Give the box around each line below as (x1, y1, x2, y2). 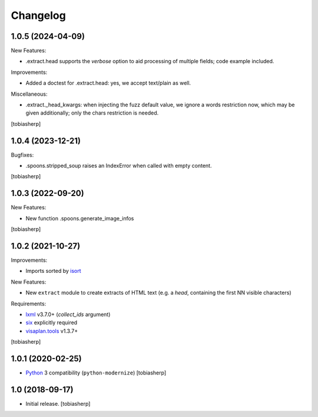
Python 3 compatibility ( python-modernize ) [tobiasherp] (25, 369, 167, 376)
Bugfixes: (11, 151, 34, 158)
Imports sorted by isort (25, 268, 81, 275)
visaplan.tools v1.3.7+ (25, 327, 78, 334)
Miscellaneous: (11, 90, 48, 97)
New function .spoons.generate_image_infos (25, 214, 134, 221)
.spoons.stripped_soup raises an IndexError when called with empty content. (25, 162, 212, 170)
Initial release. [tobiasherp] (25, 400, 91, 408)
